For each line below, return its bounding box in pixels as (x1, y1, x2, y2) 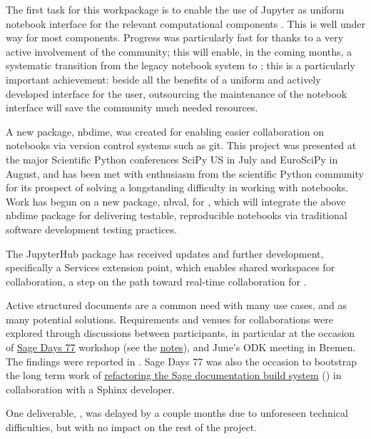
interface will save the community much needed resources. (6, 100, 258, 115)
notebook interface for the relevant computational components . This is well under (6, 16, 365, 31)
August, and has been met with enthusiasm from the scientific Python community (6, 166, 364, 181)
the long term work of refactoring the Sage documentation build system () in (6, 368, 342, 383)
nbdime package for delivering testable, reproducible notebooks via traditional (6, 208, 347, 223)
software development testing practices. (6, 221, 177, 236)
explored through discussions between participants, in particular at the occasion (6, 326, 355, 340)
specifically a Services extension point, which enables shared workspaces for (6, 260, 335, 275)
